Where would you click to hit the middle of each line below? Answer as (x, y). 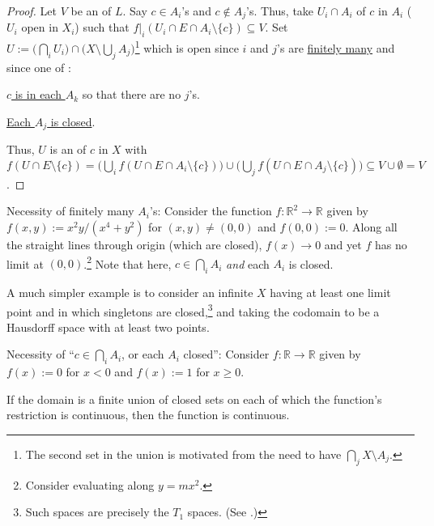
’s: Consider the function (211, 211)
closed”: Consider (226, 354)
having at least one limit (330, 292)
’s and (196, 11)
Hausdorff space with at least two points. (108, 327)
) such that (102, 27)
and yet (343, 244)
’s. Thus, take (280, 11)
